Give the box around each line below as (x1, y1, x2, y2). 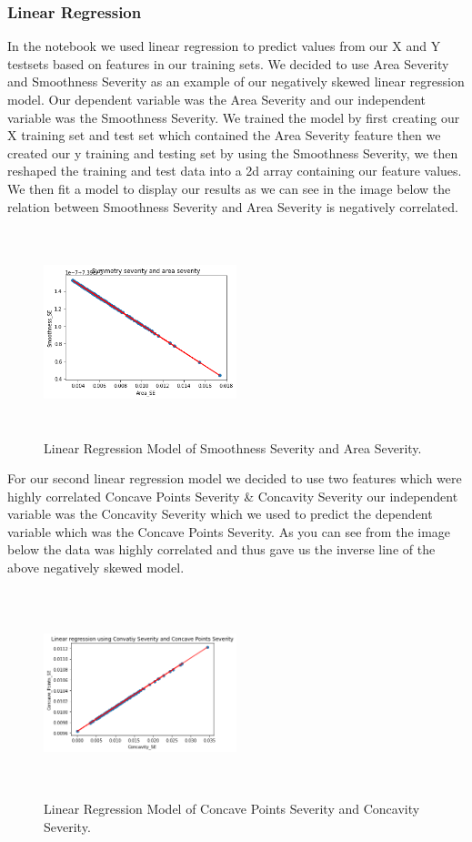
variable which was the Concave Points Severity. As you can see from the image (7, 522, 451, 541)
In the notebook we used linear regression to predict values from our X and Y (7, 36, 441, 56)
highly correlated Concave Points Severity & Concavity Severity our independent (7, 486, 458, 505)
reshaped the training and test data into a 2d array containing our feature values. (7, 161, 462, 180)
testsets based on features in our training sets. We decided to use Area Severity (7, 54, 449, 73)
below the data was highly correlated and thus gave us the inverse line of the (7, 540, 436, 559)
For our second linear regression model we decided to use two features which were (7, 469, 462, 488)
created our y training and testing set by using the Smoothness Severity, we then (7, 143, 458, 162)
